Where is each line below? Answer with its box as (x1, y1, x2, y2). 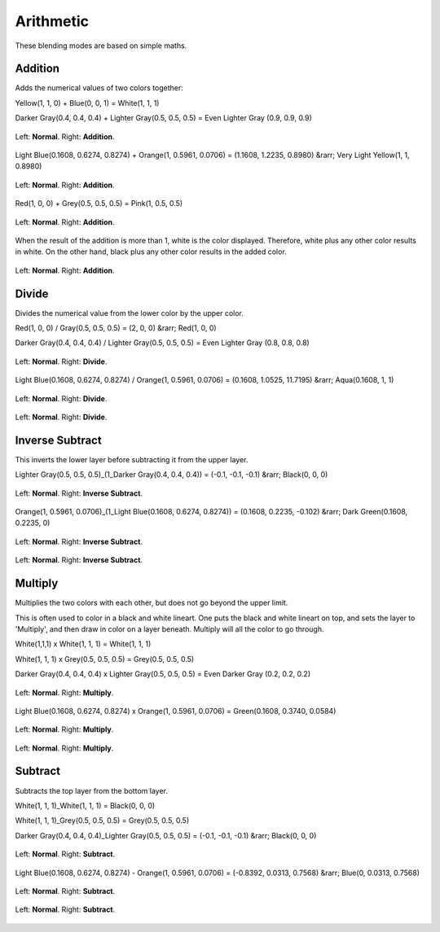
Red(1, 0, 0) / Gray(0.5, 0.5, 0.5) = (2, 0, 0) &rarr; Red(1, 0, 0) (15, 323, 217, 333)
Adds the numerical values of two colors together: (15, 83, 183, 93)
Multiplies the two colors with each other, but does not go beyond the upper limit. (15, 598, 288, 608)
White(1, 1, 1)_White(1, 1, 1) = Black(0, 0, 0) (15, 800, 156, 810)
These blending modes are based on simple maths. (15, 41, 187, 50)
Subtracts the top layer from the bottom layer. (15, 785, 169, 795)
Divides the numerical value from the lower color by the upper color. (15, 308, 244, 317)
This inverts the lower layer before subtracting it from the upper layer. (15, 454, 249, 464)
